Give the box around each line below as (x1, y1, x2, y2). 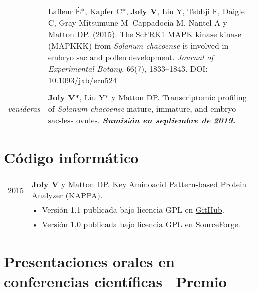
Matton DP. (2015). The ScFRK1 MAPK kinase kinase (48, 28, 241, 40)
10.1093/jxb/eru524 (48, 74, 117, 86)
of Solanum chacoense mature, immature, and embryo (48, 103, 236, 114)
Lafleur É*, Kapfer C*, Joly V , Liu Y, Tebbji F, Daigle (48, 5, 245, 17)
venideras (8, 103, 40, 114)
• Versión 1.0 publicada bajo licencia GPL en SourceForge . (32, 218, 240, 230)
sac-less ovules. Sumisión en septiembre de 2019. (48, 114, 236, 126)
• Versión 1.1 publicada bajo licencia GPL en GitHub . (32, 204, 225, 216)
